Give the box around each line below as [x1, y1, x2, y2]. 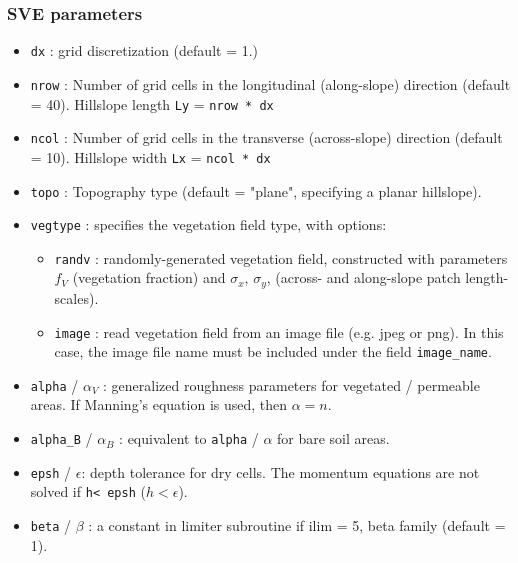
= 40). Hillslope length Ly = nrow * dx [30, 93, 274, 114]
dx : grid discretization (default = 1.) [30, 40, 259, 61]
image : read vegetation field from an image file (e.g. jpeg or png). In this [54, 321, 504, 342]
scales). [54, 287, 99, 308]
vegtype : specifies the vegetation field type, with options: [30, 214, 387, 235]
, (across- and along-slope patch [266, 267, 461, 288]
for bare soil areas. [277, 428, 390, 449]
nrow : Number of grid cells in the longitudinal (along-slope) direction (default [30, 73, 511, 94]
